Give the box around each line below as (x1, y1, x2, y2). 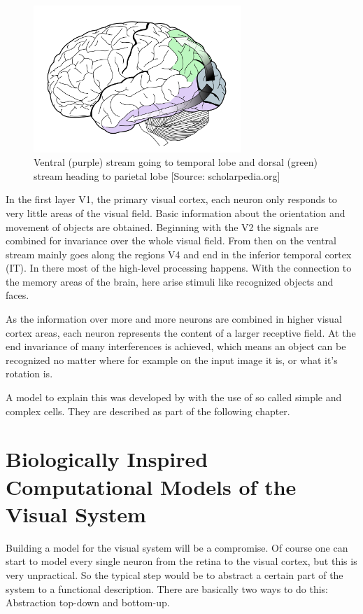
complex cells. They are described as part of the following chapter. (6, 403, 290, 418)
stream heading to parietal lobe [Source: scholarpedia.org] (34, 168, 280, 183)
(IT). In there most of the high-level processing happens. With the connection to (6, 260, 352, 275)
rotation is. (6, 366, 53, 381)
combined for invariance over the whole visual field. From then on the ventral (6, 233, 336, 248)
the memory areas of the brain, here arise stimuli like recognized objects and (6, 274, 334, 288)
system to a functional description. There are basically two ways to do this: (6, 581, 328, 596)
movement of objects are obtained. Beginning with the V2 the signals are (6, 219, 319, 234)
